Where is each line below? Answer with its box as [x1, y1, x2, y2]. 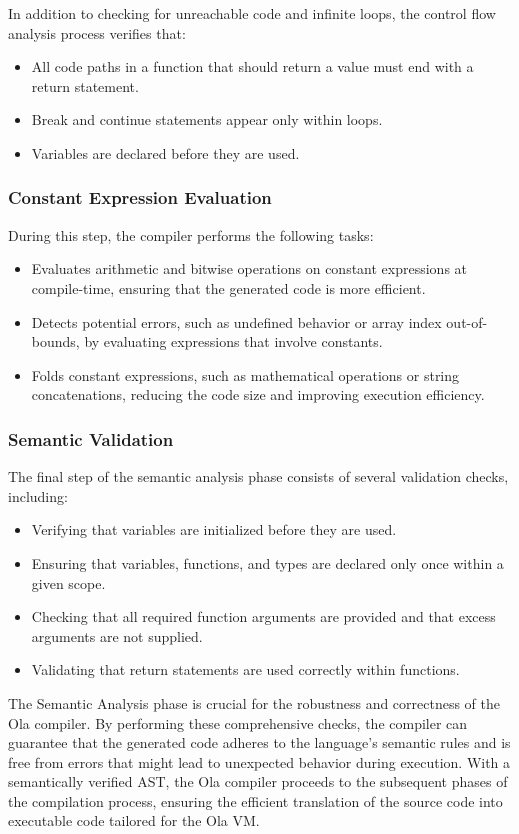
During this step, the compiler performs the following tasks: [8, 224, 374, 245]
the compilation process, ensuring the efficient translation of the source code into [8, 790, 503, 811]
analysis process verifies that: [8, 22, 186, 43]
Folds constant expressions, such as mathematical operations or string [31, 364, 460, 385]
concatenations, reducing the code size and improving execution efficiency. [31, 384, 485, 405]
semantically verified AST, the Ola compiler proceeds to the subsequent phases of [8, 771, 508, 792]
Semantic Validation [8, 426, 174, 451]
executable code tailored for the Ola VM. [8, 810, 260, 831]
